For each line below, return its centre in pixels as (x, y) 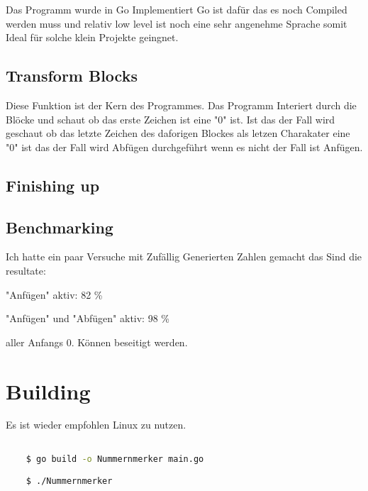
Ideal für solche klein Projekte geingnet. (92, 37)
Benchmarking (60, 227)
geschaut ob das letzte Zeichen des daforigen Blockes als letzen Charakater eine (178, 133)
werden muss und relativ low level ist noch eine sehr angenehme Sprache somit (177, 23)
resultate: (26, 270)
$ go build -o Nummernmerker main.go (115, 459)
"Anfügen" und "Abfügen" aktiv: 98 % (88, 318)
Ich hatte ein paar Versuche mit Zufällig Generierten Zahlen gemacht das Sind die (184, 256)
